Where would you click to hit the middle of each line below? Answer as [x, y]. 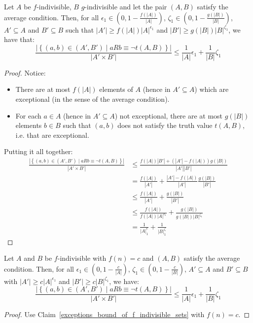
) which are [212, 89]
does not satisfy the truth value [165, 125]
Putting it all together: [38, 151]
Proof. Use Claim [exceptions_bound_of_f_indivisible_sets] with [104, 314]
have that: [19, 39]
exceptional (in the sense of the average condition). [92, 99]
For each [28, 115]
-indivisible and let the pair [126, 6]
